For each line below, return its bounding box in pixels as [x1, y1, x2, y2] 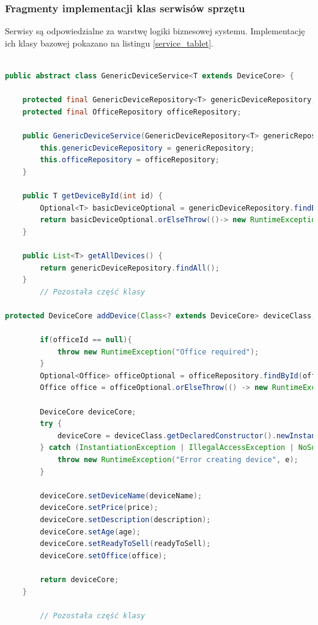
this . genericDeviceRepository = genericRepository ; [40, 143, 255, 152]
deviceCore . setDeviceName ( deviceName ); [40, 491, 202, 500]
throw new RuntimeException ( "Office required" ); [57, 347, 259, 356]
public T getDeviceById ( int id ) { [22, 191, 163, 200]
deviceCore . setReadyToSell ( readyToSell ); [40, 539, 211, 548]
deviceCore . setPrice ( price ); [40, 503, 158, 512]
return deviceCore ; [40, 575, 119, 584]
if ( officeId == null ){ [40, 335, 132, 345]
